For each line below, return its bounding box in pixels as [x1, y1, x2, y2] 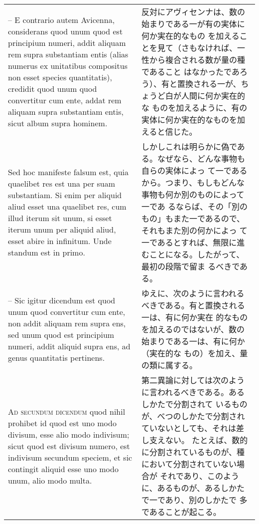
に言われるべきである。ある [141, 386, 245, 398]
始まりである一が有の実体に [141, 18, 245, 29]
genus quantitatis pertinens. [8, 352, 105, 363]
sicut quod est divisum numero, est [8, 440, 130, 452]
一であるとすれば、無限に [141, 237, 237, 248]
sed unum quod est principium [8, 329, 115, 340]
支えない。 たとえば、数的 [149, 434, 248, 446]
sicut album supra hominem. [8, 117, 108, 129]
